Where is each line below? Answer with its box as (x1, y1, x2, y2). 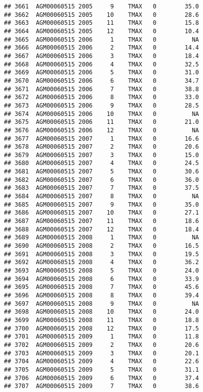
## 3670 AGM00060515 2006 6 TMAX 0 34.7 (4, 77, 199, 84)
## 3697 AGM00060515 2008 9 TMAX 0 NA (4, 300, 199, 307)
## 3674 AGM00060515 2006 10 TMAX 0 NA (4, 110, 199, 117)
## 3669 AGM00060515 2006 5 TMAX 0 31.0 (4, 69, 199, 76)
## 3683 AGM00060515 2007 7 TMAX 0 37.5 (4, 184, 199, 192)
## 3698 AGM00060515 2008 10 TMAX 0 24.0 (4, 308, 199, 316)
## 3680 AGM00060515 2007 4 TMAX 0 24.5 (4, 160, 199, 167)
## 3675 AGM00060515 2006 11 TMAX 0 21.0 (4, 118, 199, 126)
